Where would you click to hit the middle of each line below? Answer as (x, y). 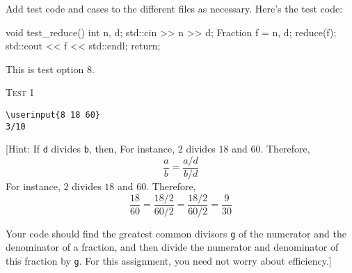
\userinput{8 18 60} (53, 115)
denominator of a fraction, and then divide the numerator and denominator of (172, 247)
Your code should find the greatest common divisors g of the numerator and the (176, 233)
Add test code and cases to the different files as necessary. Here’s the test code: (174, 8)
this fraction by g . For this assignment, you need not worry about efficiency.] (169, 260)
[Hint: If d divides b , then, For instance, (90, 149)
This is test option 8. (50, 69)
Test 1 (20, 92)
